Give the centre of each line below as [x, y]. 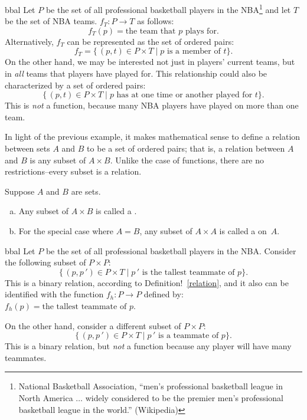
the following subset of [45, 262]
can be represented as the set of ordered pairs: [151, 41]
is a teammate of [188, 336]
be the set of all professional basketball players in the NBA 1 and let [168, 9]
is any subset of [58, 160]
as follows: [156, 21]
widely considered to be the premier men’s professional [184, 397]
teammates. [26, 357]
